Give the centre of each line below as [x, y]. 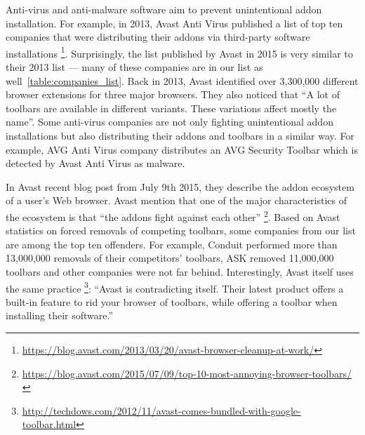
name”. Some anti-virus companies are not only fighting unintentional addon [170, 122]
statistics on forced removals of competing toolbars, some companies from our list [181, 230]
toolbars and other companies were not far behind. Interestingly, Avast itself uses [180, 272]
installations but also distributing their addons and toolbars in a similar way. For [180, 135]
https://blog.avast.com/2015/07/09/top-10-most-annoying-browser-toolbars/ [187, 373]
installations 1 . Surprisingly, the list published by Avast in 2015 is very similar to [179, 52]
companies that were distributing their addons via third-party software [158, 37]
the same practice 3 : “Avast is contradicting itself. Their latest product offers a [175, 287]
